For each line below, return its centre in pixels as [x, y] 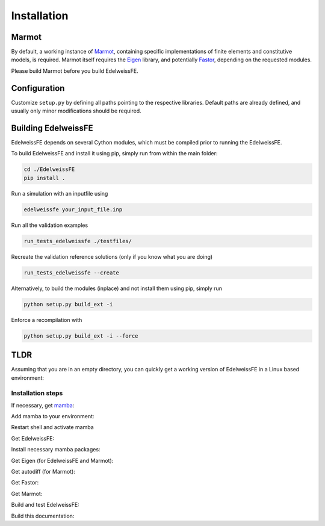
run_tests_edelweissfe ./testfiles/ [78, 241]
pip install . [45, 178]
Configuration [38, 88]
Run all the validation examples [50, 225]
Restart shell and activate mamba [53, 427]
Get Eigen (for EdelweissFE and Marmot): [62, 460]
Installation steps [37, 393]
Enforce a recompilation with [47, 320]
